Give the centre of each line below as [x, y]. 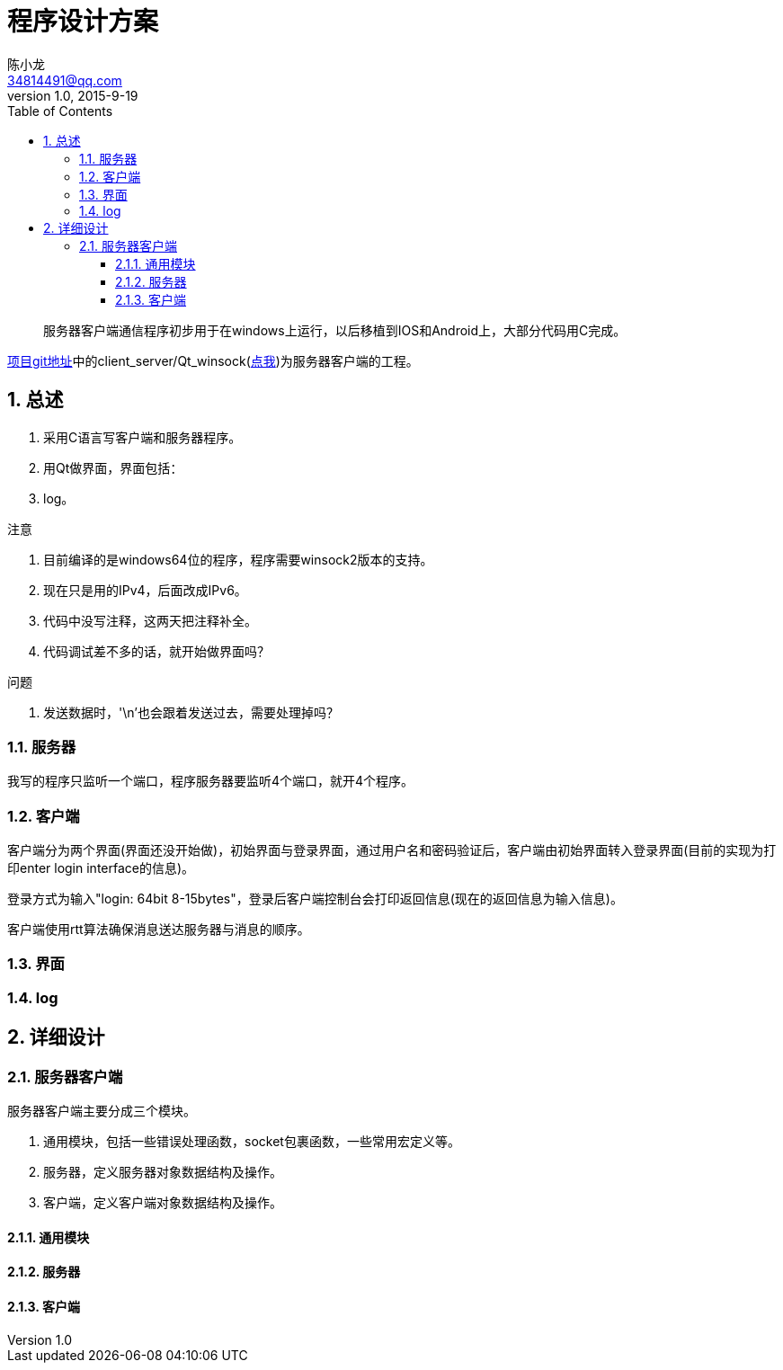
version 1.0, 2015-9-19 [73, 95]
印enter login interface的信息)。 [101, 868]
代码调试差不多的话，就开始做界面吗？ [156, 651]
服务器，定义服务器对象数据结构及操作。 [163, 1172]
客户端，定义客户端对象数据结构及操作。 [163, 1203]
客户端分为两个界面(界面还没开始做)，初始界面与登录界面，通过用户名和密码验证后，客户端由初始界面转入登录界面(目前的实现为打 [392, 850]
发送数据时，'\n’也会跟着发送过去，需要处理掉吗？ [191, 712]
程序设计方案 [83, 22]
